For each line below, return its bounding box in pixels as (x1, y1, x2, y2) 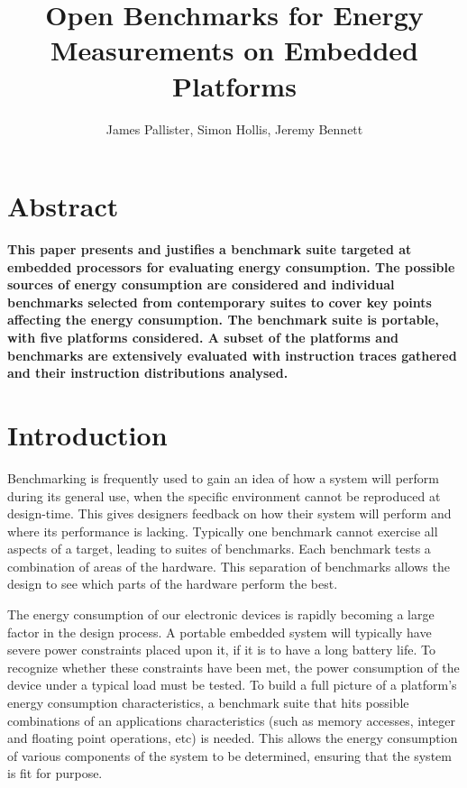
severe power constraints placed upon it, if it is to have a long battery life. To (7, 640, 435, 659)
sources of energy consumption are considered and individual (7, 275, 395, 294)
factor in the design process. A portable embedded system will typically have (7, 622, 432, 641)
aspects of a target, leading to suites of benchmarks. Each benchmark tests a (7, 539, 431, 558)
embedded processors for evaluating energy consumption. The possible (7, 257, 455, 276)
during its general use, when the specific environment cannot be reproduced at (7, 486, 441, 505)
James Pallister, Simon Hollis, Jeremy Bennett (105, 119, 363, 138)
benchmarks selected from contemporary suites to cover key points (7, 292, 432, 311)
